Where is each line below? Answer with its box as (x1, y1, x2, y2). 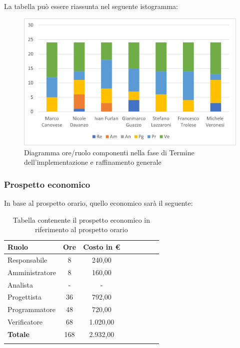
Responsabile (7, 254, 47, 265)
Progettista (7, 292, 41, 302)
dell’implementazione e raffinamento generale (24, 157, 161, 167)
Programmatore (7, 304, 55, 315)
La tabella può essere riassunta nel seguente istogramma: (4, 1, 178, 11)
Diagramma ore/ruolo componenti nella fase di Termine (24, 147, 194, 157)
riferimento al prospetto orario (34, 224, 128, 235)
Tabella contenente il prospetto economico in (12, 214, 150, 225)
